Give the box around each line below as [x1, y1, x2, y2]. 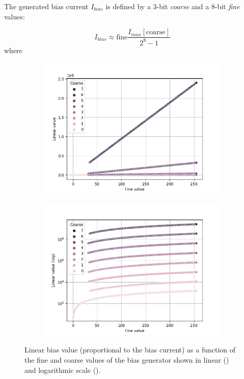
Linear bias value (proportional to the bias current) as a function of [24, 344, 236, 355]
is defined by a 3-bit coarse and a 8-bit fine [105, 1, 240, 11]
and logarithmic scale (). [24, 364, 101, 375]
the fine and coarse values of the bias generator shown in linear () [24, 354, 229, 365]
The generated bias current [4, 1, 89, 11]
